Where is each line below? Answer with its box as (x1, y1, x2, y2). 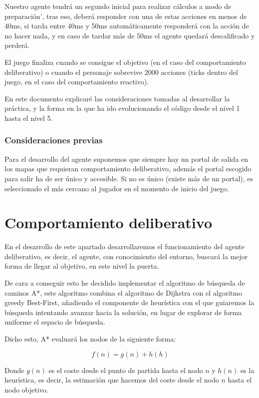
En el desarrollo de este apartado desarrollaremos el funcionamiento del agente (4, 241, 245, 252)
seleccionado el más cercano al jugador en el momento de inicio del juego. (4, 183, 229, 193)
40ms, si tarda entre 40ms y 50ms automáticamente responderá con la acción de (4, 20, 249, 31)
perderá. (4, 40, 30, 50)
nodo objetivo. (4, 384, 48, 395)
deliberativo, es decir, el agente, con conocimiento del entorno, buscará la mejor (4, 251, 248, 261)
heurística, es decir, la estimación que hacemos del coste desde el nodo (4, 375, 219, 385)
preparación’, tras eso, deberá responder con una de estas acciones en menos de (4, 10, 247, 21)
